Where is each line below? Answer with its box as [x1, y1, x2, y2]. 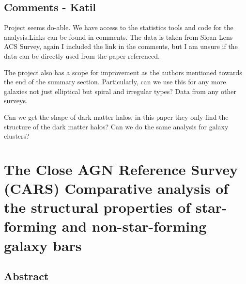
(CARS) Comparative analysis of [4, 178, 229, 198]
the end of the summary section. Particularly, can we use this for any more [4, 77, 226, 87]
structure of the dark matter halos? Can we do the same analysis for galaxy [4, 121, 229, 131]
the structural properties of [4, 197, 191, 217]
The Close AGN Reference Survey [4, 159, 238, 179]
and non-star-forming [61, 216, 207, 236]
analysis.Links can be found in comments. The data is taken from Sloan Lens [4, 32, 233, 42]
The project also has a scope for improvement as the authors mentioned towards [4, 67, 242, 77]
